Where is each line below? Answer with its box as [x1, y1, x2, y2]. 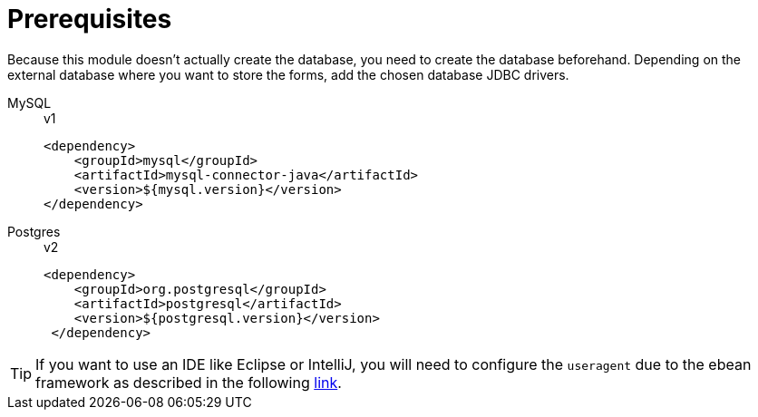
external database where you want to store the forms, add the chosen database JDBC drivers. [7, 66, 569, 82]
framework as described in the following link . [35, 373, 342, 392]
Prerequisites [7, 4, 172, 34]
